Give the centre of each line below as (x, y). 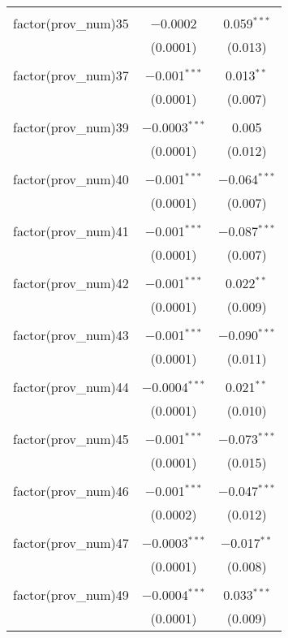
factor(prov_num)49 (71, 595)
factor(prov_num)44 (71, 387)
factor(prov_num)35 (71, 23)
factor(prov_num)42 (71, 283)
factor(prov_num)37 (71, 75)
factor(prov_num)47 (71, 543)
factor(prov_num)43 (71, 335)
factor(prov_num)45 (71, 439)
